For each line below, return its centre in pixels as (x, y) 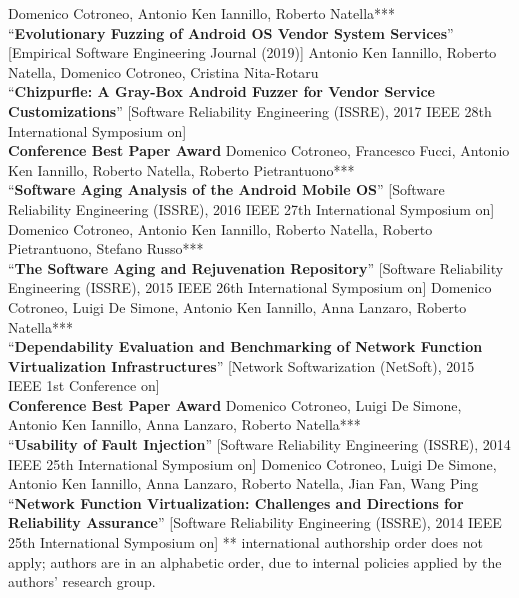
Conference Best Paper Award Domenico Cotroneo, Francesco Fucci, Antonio (259, 150)
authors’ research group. (82, 581)
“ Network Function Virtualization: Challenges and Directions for (236, 502)
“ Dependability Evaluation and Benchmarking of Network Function (245, 346)
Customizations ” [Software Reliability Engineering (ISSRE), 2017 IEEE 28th (250, 110)
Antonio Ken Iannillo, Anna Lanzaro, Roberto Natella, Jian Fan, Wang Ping (243, 483)
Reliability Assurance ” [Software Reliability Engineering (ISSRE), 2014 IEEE (255, 522)
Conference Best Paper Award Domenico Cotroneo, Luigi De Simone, (235, 404)
